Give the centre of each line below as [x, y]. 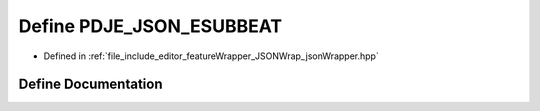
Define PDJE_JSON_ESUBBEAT [150, 26]
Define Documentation [90, 84]
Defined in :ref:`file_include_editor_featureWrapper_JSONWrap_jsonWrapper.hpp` [211, 56]
